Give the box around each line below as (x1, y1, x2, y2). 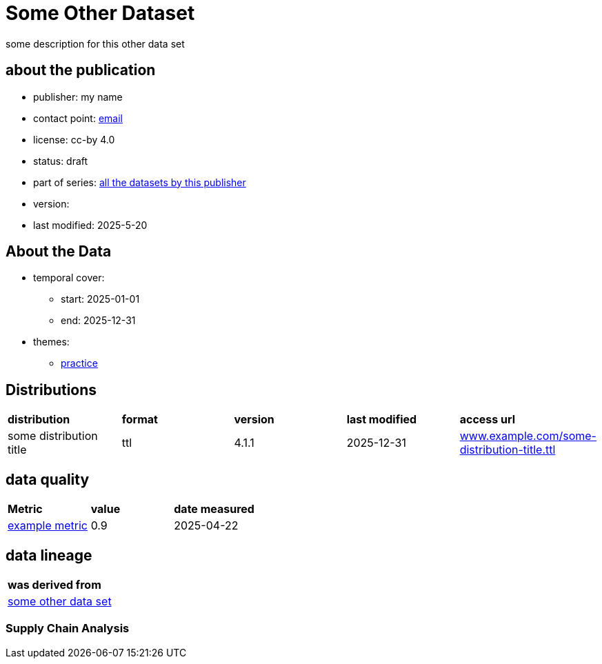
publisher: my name (33, 90, 123, 103)
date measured (174, 502, 254, 516)
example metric (8, 519, 88, 533)
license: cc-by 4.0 (33, 133, 115, 145)
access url (459, 412, 516, 427)
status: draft (33, 154, 88, 167)
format (121, 412, 158, 427)
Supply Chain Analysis (6, 621, 130, 636)
